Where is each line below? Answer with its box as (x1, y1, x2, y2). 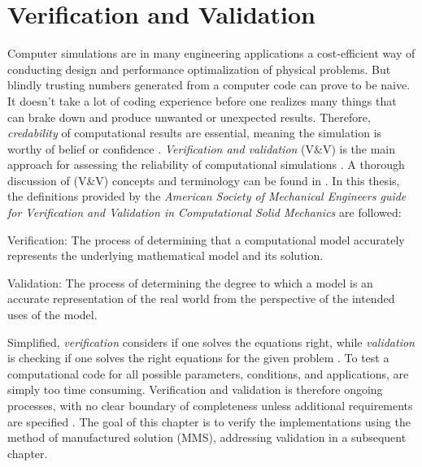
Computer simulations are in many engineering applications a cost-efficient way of (7, 45, 415, 62)
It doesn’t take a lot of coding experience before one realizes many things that (7, 92, 397, 109)
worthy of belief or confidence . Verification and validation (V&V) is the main (7, 140, 396, 157)
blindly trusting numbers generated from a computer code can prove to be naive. (7, 76, 411, 93)
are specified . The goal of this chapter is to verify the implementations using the (7, 413, 411, 430)
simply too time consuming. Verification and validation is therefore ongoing (7, 381, 383, 398)
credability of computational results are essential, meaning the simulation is (7, 124, 382, 141)
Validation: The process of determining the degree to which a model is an (7, 274, 373, 291)
